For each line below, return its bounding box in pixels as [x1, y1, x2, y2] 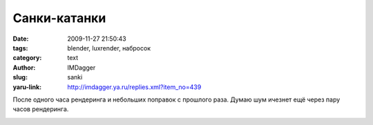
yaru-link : [12, 83, 41, 91]
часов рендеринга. [12, 105, 69, 113]
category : [12, 54, 42, 62]
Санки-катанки [12, 10, 106, 26]
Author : [12, 63, 36, 72]
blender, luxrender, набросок [67, 44, 151, 52]
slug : [12, 73, 28, 81]
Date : [12, 35, 29, 43]
